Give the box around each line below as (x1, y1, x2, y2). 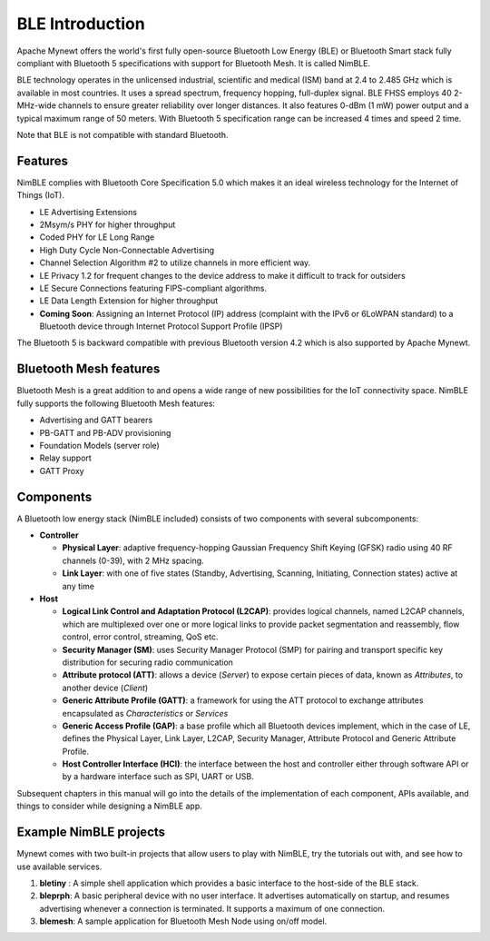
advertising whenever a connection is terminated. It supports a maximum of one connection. (39, 903, 386, 914)
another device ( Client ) (62, 682, 149, 693)
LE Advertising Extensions (39, 206, 138, 217)
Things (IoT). (16, 190, 65, 201)
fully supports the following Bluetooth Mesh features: (16, 398, 216, 409)
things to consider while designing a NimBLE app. (16, 800, 203, 812)
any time (62, 580, 95, 591)
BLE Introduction (16, 14, 145, 34)
